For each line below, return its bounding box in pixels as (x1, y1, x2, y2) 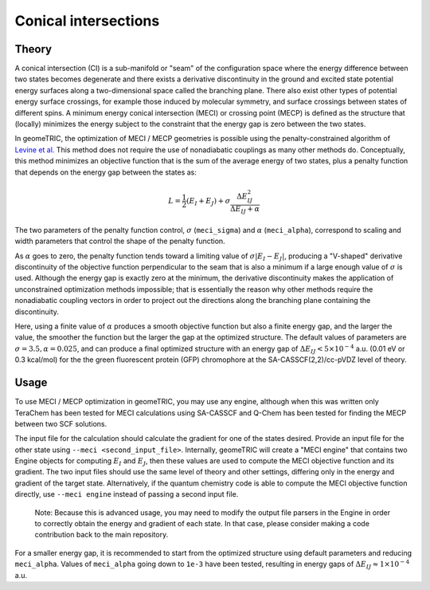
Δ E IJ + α (229, 204, 260, 215)
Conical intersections (14, 12, 160, 29)
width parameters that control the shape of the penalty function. (14, 236, 226, 246)
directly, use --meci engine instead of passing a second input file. (14, 490, 239, 499)
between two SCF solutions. (14, 419, 107, 428)
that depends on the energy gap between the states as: (14, 167, 197, 177)
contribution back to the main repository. (34, 530, 169, 540)
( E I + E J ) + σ (186, 196, 231, 207)
